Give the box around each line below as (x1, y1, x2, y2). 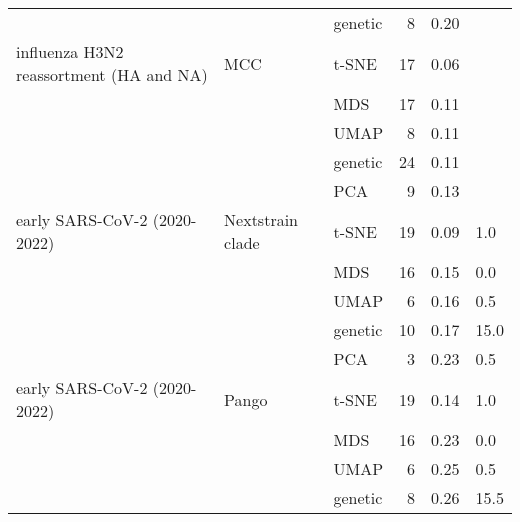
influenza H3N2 (16, 40, 124, 63)
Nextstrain (224, 208, 298, 231)
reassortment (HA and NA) (16, 63, 208, 86)
